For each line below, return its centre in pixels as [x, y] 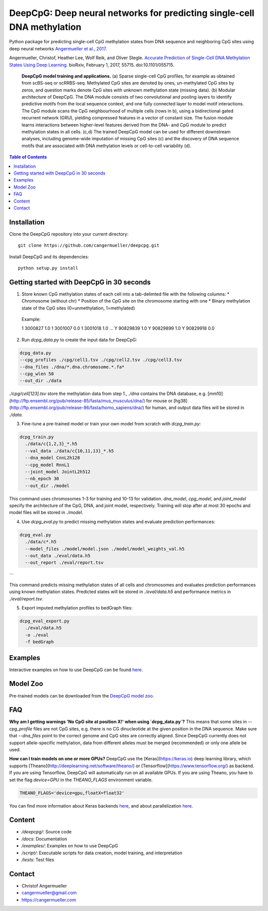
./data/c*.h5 [41, 542]
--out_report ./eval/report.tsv [64, 563]
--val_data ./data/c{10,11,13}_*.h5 [69, 451]
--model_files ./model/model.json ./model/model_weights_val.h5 [105, 549]
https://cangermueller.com [49, 900]
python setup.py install [48, 268]
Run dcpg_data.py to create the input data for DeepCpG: [79, 340]
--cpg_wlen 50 [37, 374]
